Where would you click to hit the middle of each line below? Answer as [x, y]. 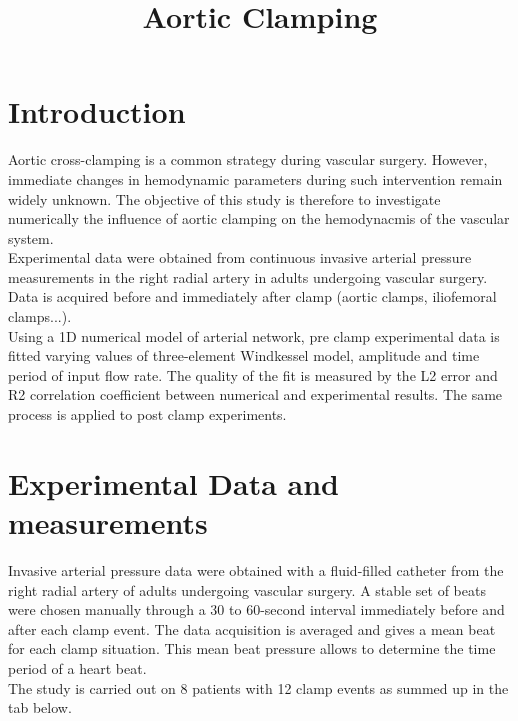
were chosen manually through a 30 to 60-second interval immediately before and [256, 609]
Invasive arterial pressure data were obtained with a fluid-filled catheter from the [256, 569]
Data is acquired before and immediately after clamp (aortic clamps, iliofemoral [252, 296]
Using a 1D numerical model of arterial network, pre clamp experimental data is [254, 335]
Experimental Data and [173, 482]
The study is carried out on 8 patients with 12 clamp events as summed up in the [258, 687]
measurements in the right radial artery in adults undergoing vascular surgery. [248, 276]
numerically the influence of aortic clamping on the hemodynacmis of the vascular [259, 218]
